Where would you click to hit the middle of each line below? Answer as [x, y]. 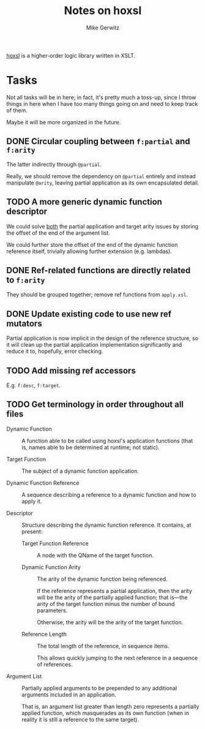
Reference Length [44, 634]
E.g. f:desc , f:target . [34, 385]
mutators [24, 323]
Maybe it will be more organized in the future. [64, 122]
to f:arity [26, 280]
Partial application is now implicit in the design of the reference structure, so [102, 338]
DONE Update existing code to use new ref [89, 314]
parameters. [52, 610]
